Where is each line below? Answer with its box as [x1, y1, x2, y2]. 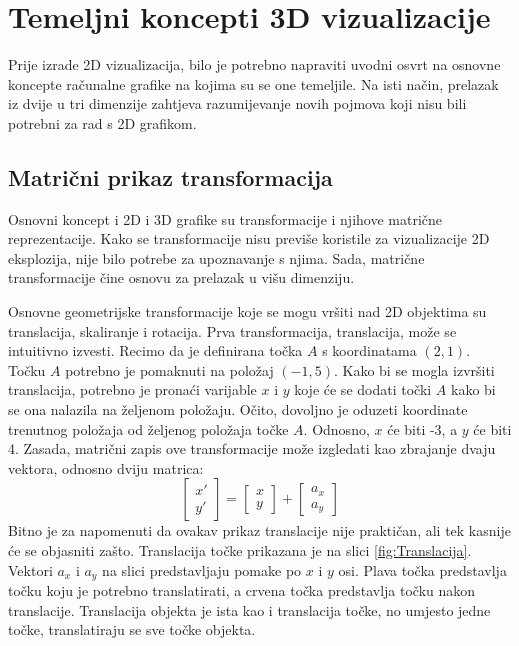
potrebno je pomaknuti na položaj [65, 359, 274, 380]
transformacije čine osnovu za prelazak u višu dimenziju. [8, 267, 355, 288]
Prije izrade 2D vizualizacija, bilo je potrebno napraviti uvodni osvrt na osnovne [8, 54, 501, 75]
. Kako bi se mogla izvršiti [333, 359, 495, 380]
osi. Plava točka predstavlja [338, 559, 507, 580]
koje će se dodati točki [294, 379, 432, 400]
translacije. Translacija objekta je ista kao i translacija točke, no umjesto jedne [8, 599, 491, 620]
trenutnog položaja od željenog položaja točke [8, 418, 289, 439]
